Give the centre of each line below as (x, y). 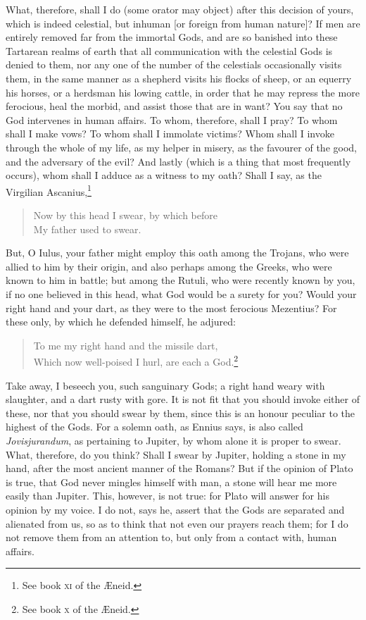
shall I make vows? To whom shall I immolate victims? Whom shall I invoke (170, 134)
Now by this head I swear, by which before (125, 215)
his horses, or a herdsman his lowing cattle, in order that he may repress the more (183, 92)
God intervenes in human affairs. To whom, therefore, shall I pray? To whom (172, 119)
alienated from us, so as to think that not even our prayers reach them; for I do (177, 523)
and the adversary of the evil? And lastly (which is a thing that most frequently (178, 161)
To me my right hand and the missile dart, (126, 345)
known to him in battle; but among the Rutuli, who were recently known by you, (181, 280)
